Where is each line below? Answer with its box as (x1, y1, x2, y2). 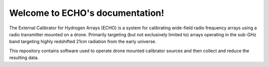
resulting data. (9, 55, 39, 61)
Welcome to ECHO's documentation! (9, 7, 164, 18)
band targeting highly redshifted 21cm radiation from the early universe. (9, 39, 157, 45)
